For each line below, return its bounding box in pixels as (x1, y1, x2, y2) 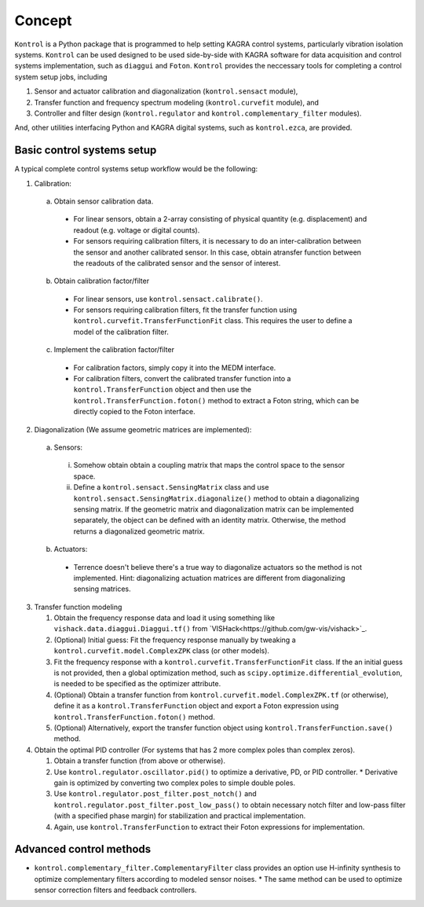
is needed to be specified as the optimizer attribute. (53, 679, 221, 689)
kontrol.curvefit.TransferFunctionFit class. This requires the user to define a (73, 316, 353, 325)
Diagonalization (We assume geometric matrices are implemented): (34, 424, 252, 434)
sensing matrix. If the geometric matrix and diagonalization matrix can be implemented (73, 504, 354, 514)
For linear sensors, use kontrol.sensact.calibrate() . (73, 294, 263, 303)
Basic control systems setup (14, 144, 157, 157)
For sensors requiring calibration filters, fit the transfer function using (73, 305, 298, 314)
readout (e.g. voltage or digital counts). (73, 225, 200, 235)
